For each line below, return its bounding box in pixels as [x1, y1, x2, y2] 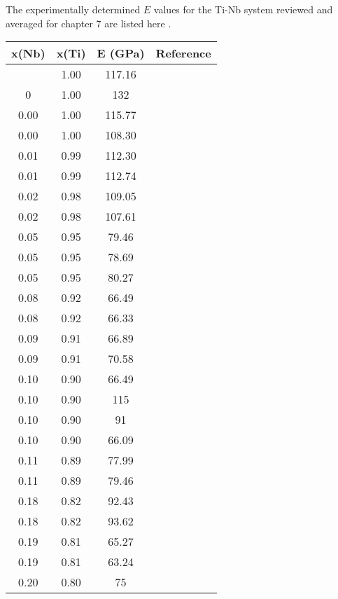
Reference [155, 45, 211, 62]
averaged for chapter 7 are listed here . [6, 15, 171, 30]
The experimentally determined [6, 2, 141, 16]
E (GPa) [97, 45, 145, 62]
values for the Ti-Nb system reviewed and [153, 2, 333, 16]
